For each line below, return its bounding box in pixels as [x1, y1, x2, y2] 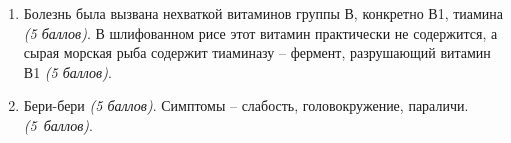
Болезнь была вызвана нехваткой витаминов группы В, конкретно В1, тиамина [23, 3, 504, 23]
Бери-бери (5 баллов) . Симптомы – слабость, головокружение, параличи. [23, 95, 469, 116]
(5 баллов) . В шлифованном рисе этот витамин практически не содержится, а [23, 22, 498, 43]
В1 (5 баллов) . [23, 61, 112, 82]
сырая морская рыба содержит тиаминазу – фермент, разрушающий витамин [23, 42, 491, 63]
